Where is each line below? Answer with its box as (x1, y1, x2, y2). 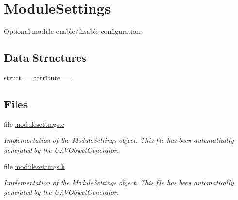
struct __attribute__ (4, 72, 71, 82)
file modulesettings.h (4, 161, 65, 171)
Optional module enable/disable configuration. (4, 26, 142, 36)
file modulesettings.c (4, 119, 64, 129)
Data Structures (4, 50, 86, 65)
